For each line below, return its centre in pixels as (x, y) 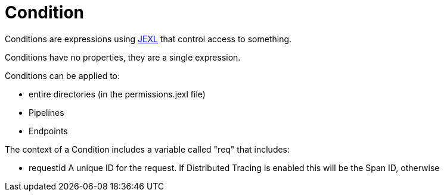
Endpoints (48, 131)
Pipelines (46, 112)
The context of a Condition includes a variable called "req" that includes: (148, 149)
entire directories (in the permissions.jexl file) (117, 94)
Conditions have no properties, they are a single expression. (123, 57)
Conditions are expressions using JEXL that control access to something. (148, 39)
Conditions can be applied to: (63, 75)
